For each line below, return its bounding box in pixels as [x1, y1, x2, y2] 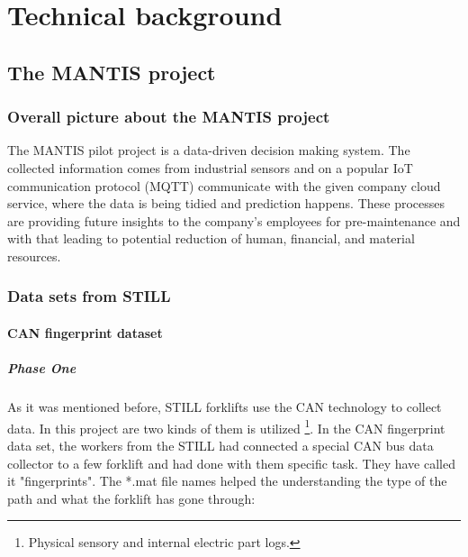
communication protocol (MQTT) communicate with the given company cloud [7, 176, 441, 195]
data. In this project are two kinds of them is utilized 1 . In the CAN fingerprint [7, 415, 445, 437]
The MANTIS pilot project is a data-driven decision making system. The [7, 141, 410, 160]
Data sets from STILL [7, 285, 171, 307]
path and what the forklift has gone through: [7, 489, 256, 507]
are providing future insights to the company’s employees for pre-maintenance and [7, 211, 461, 230]
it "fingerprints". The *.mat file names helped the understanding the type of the [7, 471, 447, 490]
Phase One [7, 359, 76, 378]
